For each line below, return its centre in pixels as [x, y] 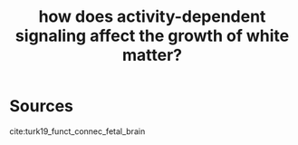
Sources [42, 106]
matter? [152, 55]
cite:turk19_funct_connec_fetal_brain [77, 131]
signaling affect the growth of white [152, 36]
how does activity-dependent [152, 17]
